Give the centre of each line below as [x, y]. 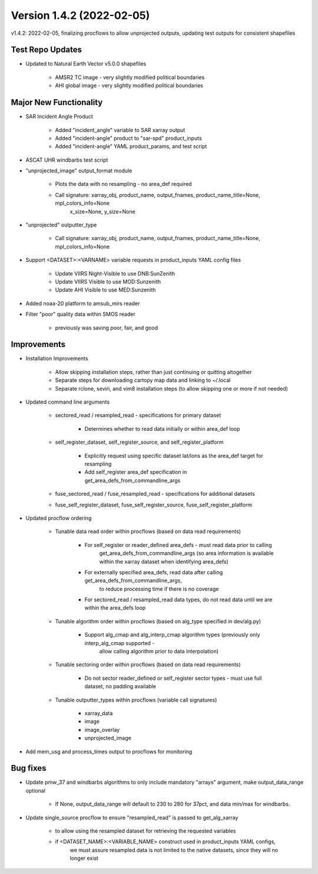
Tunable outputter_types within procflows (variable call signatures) [136, 700]
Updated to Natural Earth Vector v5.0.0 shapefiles [86, 64]
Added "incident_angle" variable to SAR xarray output [120, 130]
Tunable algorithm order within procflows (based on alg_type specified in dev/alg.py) [158, 621]
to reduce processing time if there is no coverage [159, 589]
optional [35, 790]
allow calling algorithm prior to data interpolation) [159, 652]
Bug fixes [29, 768]
